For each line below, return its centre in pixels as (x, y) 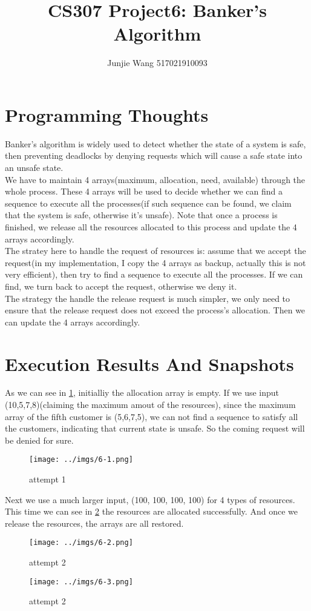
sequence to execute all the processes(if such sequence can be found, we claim (148, 203)
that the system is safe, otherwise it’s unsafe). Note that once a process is (141, 215)
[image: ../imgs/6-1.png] (81, 460)
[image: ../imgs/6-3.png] (81, 582)
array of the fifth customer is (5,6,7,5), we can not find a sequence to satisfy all (152, 416)
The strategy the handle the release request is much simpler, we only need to (148, 298)
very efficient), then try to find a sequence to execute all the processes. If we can (154, 274)
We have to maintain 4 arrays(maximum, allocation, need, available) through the (155, 179)
